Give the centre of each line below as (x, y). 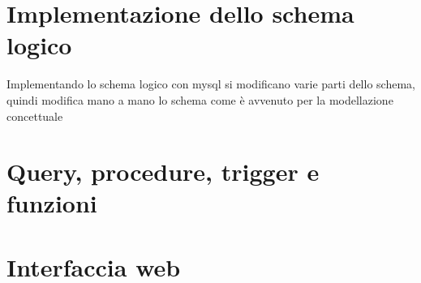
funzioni (52, 203)
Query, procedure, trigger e (163, 172)
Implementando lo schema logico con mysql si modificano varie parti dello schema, (211, 84)
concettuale (35, 116)
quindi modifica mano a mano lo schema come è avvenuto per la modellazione (200, 99)
